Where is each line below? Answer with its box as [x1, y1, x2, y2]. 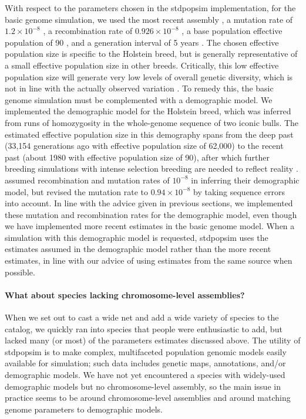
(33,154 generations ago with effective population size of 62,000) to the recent [5, 139, 284, 152]
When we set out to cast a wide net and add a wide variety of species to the [5, 311, 279, 323]
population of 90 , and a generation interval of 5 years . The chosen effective [5, 36, 279, 48]
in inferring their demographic [191, 173, 300, 186]
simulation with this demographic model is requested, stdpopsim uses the [5, 231, 268, 243]
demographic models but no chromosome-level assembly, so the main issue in [5, 380, 281, 392]
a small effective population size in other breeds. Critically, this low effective [5, 59, 279, 71]
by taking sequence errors [193, 185, 285, 197]
